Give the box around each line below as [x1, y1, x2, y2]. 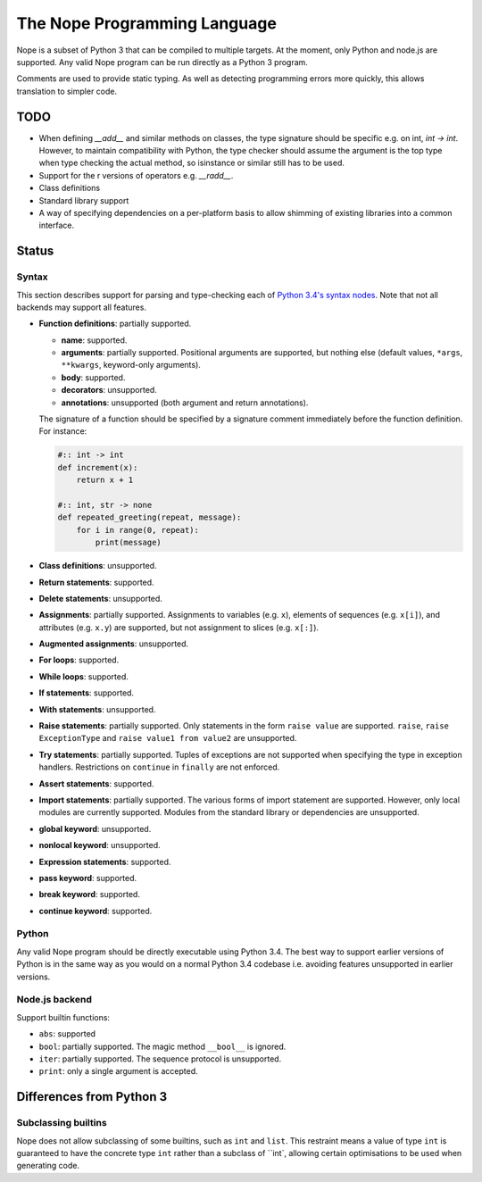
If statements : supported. [38, 687, 134, 698]
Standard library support [38, 195, 129, 205]
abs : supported [38, 1028, 96, 1039]
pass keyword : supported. [38, 872, 137, 883]
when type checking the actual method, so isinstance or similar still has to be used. [38, 157, 345, 169]
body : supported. [61, 371, 126, 383]
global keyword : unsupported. [38, 823, 152, 834]
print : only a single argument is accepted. [38, 1066, 198, 1077]
